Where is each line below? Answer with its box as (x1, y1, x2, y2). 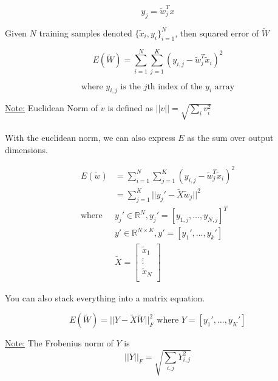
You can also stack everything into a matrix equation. (5, 291, 205, 304)
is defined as (107, 101, 154, 114)
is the (120, 82, 141, 91)
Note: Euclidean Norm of (5, 101, 98, 114)
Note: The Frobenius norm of (5, 337, 114, 349)
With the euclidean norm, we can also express (5, 131, 175, 143)
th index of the (147, 82, 203, 91)
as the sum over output (187, 131, 274, 143)
